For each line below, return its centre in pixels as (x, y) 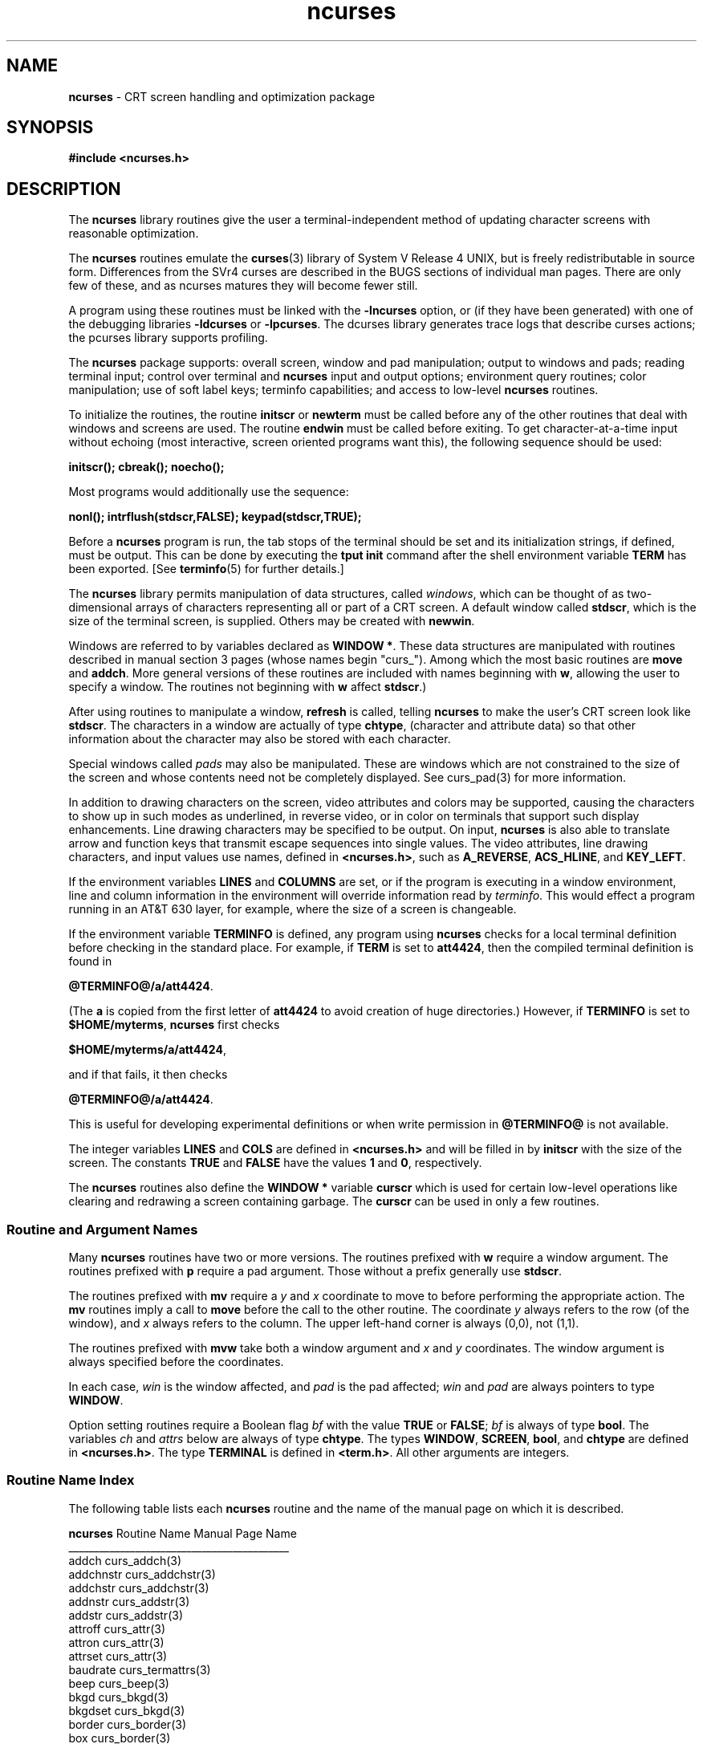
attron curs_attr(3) (116, 1642)
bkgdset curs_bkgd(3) (127, 1710)
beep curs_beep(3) (119, 1683)
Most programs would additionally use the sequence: (209, 492)
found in (90, 961)
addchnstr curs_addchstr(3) (142, 1574)
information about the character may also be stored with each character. (260, 739)
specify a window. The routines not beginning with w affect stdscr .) (248, 687)
